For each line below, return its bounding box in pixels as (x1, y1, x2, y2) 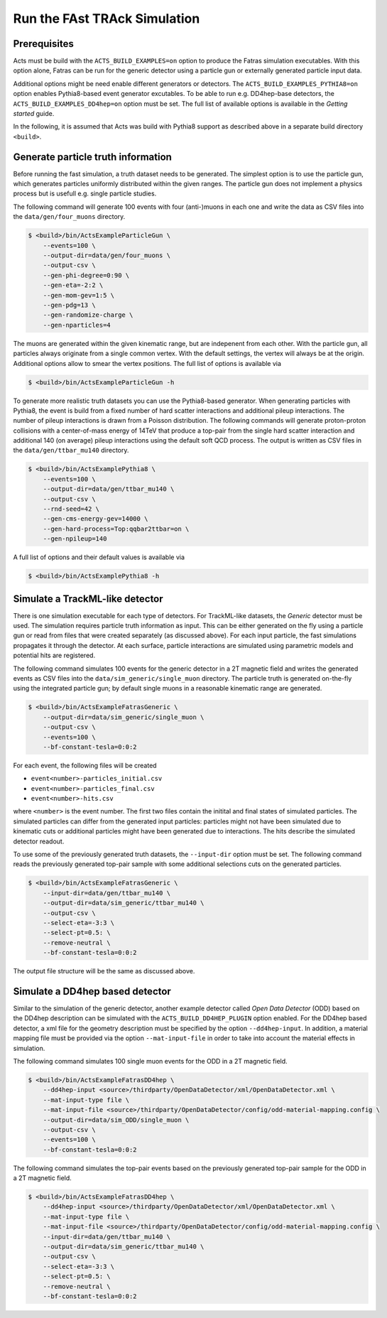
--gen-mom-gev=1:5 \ (43, 291, 115, 299)
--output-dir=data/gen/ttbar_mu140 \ (43, 485, 175, 493)
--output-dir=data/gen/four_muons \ (43, 252, 170, 259)
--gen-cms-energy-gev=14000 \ (43, 515, 148, 523)
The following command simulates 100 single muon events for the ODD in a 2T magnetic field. (13, 1057, 288, 1065)
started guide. (13, 109, 55, 118)
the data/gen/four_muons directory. (13, 212, 126, 221)
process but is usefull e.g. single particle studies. (13, 189, 157, 198)
